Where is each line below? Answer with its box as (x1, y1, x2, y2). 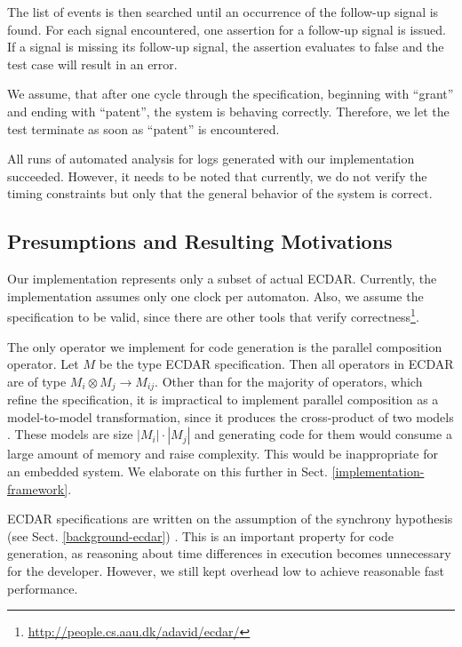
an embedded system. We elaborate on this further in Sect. (7, 462, 328, 480)
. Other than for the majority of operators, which (155, 371, 423, 390)
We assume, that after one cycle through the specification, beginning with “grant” (7, 84, 454, 103)
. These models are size (7, 425, 133, 443)
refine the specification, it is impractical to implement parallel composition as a (7, 390, 439, 409)
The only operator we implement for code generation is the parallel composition (7, 337, 442, 355)
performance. (7, 579, 78, 597)
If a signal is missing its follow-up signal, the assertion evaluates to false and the (7, 37, 444, 56)
